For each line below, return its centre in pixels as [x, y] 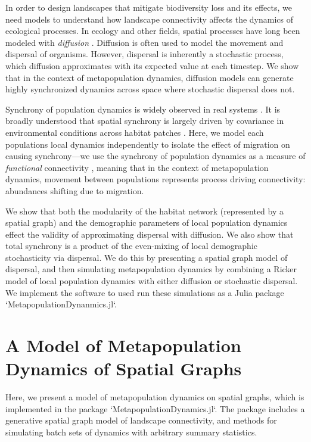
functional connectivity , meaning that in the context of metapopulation [137, 167]
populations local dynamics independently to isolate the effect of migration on [148, 144]
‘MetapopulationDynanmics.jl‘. [61, 304]
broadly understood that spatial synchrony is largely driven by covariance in [145, 121]
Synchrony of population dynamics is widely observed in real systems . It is [143, 109]
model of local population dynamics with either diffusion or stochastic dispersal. [152, 281]
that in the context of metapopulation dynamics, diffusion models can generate [150, 77]
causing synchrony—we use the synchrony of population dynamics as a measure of [155, 156]
